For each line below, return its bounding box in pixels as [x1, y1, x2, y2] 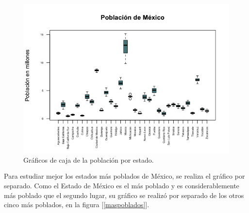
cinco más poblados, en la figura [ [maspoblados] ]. [4, 199, 149, 210]
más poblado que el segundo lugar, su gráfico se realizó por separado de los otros [4, 190, 244, 200]
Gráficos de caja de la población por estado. [23, 154, 154, 165]
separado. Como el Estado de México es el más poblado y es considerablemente [4, 181, 239, 191]
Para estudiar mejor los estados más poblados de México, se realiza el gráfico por [4, 171, 245, 181]
